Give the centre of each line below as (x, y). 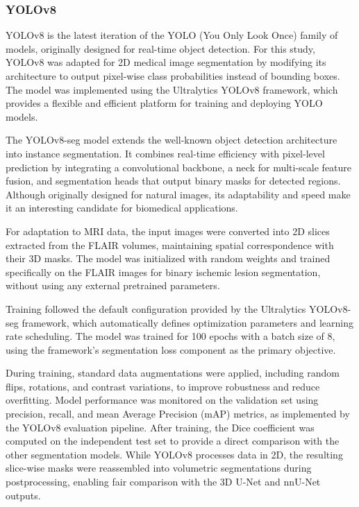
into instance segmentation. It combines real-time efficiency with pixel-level (165, 153)
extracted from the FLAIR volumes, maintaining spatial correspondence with (170, 244)
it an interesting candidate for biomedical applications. (122, 208)
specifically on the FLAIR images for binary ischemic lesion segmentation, (163, 272)
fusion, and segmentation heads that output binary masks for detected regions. (173, 181)
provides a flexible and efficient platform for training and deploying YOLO (164, 103)
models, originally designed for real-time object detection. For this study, (160, 48)
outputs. (23, 495)
